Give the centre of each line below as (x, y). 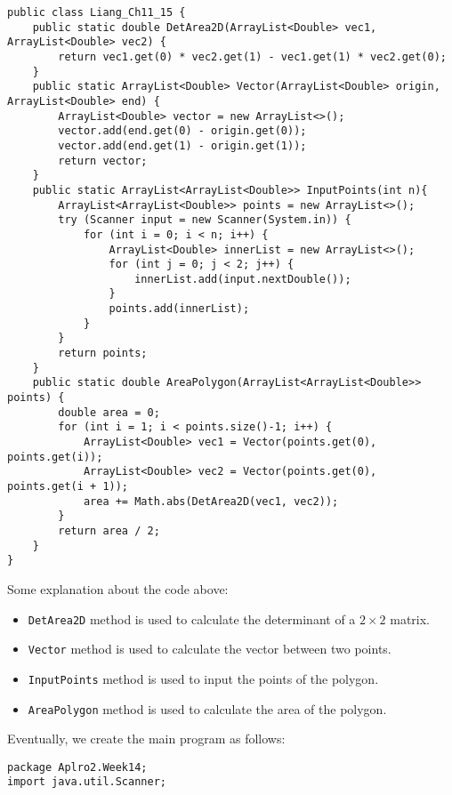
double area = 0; (109, 412)
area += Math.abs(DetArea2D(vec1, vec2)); (211, 501)
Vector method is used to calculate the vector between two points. (210, 649)
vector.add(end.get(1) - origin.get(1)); (182, 145)
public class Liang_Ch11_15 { (97, 12)
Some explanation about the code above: (118, 588)
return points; (103, 353)
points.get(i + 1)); (68, 486)
